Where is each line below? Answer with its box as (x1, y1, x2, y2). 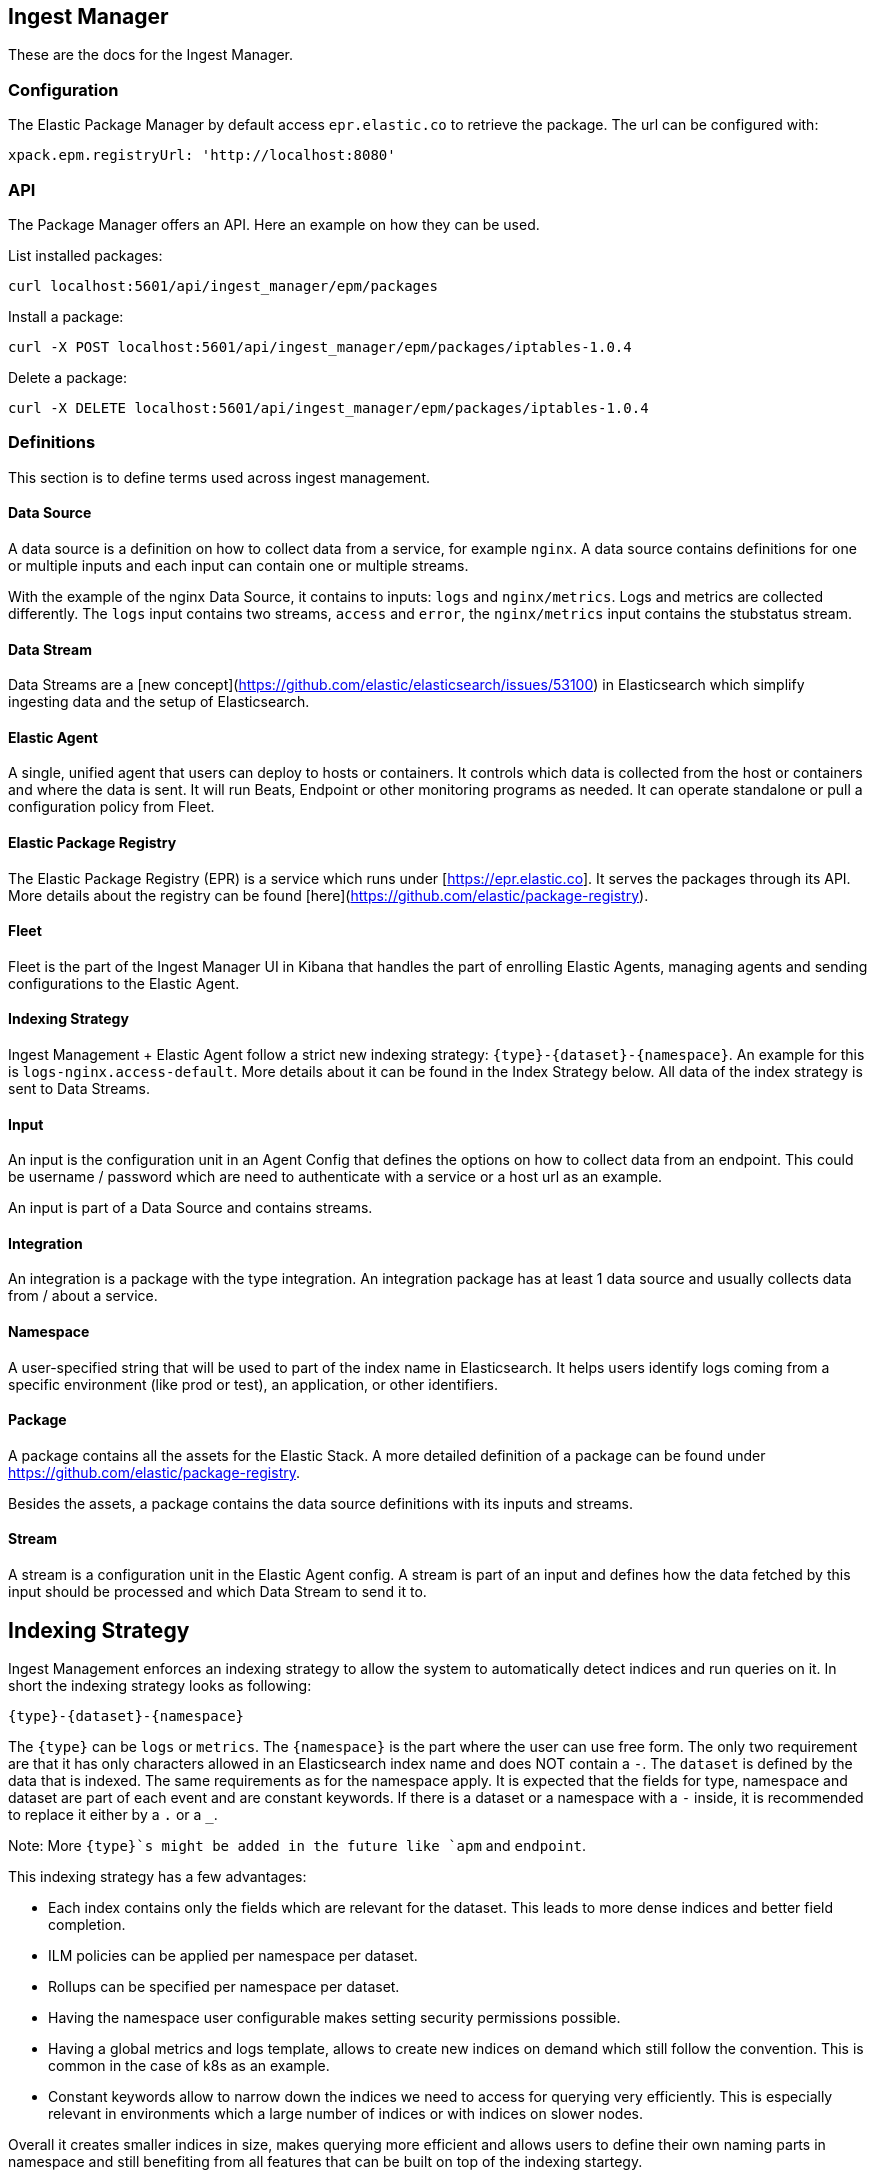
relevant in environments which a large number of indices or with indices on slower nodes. (48, 2104, 643, 2122)
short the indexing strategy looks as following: (8, 1676, 312, 1694)
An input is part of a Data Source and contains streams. (8, 1199, 373, 1217)
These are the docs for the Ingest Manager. (8, 46, 294, 64)
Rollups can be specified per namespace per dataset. (48, 1977, 400, 1995)
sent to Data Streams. (8, 1079, 150, 1097)
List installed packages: (8, 246, 163, 264)
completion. (48, 1915, 126, 1933)
